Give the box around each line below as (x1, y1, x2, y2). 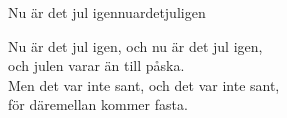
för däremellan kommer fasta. (8, 94, 188, 115)
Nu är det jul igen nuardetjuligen (8, 2, 206, 22)
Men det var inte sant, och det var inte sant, (8, 74, 280, 95)
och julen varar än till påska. (8, 55, 185, 76)
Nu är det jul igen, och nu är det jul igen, (8, 35, 263, 56)
